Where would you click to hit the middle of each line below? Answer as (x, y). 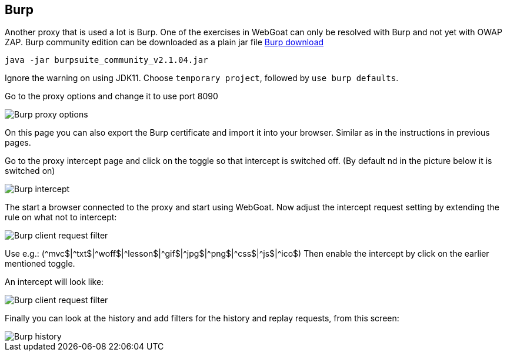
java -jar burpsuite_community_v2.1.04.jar (106, 60)
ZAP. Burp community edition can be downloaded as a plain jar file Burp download (164, 42)
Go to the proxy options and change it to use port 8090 (111, 96)
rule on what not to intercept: (61, 217)
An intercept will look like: (54, 282)
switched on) (30, 171)
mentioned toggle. (40, 264)
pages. (18, 143)
